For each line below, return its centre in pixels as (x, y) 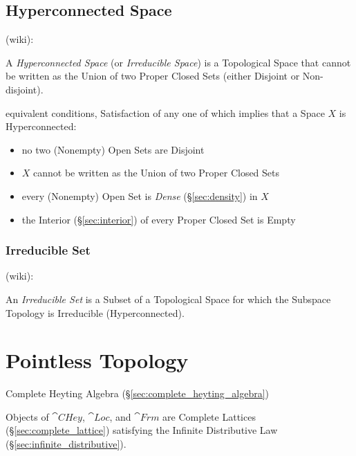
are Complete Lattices (209, 416)
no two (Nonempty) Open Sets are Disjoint (113, 149)
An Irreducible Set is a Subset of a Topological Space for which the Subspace (168, 299)
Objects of (27, 416)
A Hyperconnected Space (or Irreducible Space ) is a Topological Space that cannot (178, 62)
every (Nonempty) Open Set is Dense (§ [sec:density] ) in (140, 195)
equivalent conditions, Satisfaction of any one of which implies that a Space (165, 112)
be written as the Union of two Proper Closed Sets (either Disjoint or (153, 76)
